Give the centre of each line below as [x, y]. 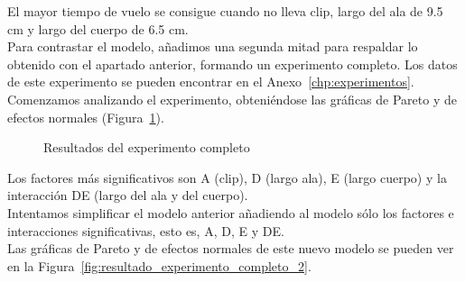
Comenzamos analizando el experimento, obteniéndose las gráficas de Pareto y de [232, 99]
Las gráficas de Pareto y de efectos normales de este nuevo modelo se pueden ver [231, 248]
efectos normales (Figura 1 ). [86, 117]
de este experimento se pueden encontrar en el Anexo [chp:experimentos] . [211, 82]
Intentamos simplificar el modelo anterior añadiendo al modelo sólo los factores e [231, 212]
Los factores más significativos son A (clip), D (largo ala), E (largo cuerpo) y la [227, 177]
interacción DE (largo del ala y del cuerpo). [128, 195]
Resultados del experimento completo [147, 147]
